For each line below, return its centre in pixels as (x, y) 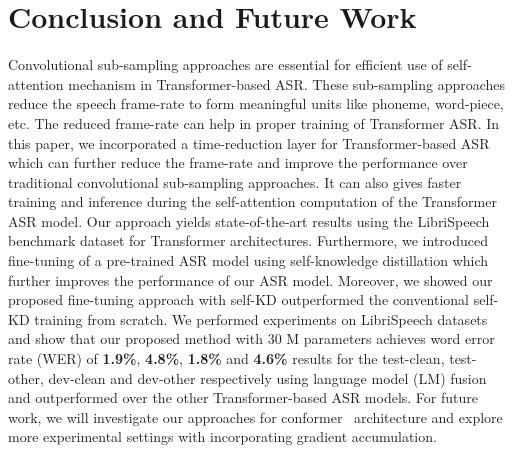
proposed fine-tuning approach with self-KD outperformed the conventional (239, 299)
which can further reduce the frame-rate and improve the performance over (238, 162)
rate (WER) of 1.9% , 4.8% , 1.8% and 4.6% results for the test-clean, (226, 358)
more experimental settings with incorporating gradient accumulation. (222, 436)
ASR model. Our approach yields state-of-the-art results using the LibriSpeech (249, 220)
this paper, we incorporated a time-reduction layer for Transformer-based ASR (249, 142)
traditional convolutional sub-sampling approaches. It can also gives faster (235, 181)
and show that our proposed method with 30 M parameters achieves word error (251, 338)
